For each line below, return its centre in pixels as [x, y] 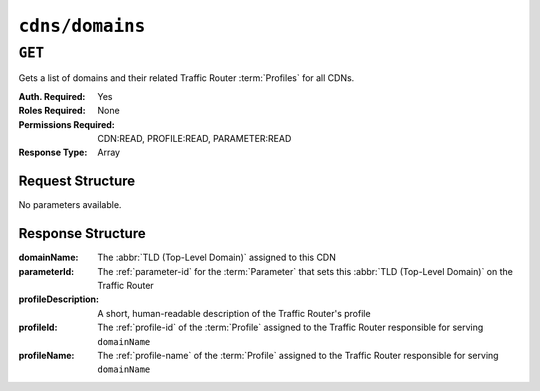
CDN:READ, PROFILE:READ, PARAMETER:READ [194, 138]
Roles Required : [52, 111]
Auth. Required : [52, 96]
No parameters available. [70, 205]
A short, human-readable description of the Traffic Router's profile [234, 313]
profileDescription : [59, 299]
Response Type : [53, 152]
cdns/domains [82, 26]
